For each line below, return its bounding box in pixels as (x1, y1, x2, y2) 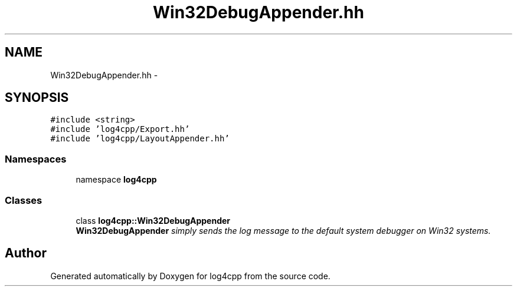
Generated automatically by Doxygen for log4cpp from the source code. (50, 270, 331, 281)
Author (5, 246, 47, 261)
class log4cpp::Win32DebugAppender (76, 215, 231, 226)
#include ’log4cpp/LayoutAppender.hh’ (50, 134, 230, 144)
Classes (5, 194, 42, 206)
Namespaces (5, 153, 67, 165)
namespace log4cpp (76, 174, 157, 185)
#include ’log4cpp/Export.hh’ (50, 124, 190, 134)
